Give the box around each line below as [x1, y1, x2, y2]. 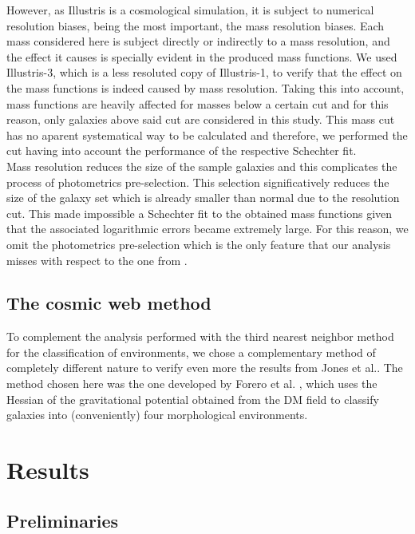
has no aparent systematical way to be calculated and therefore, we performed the [6, 126, 408, 143]
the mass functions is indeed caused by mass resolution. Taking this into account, [6, 79, 405, 96]
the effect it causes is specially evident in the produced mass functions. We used [6, 48, 397, 65]
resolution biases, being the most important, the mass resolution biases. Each [6, 17, 385, 34]
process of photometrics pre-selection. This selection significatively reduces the [6, 173, 389, 190]
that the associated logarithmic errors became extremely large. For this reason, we [6, 220, 409, 237]
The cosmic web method [6, 291, 211, 315]
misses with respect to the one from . [6, 251, 188, 268]
